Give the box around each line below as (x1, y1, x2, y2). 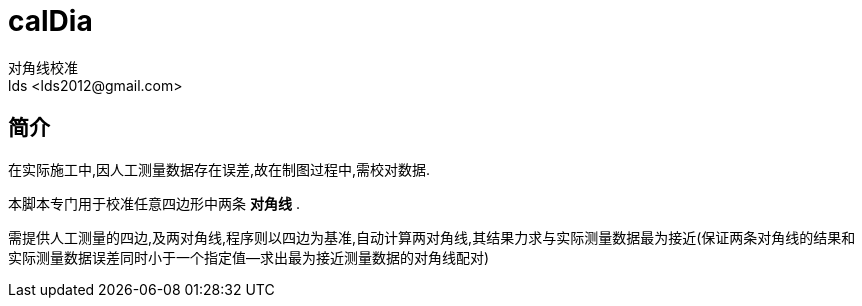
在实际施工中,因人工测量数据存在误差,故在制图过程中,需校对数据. (8, 160, 431, 178)
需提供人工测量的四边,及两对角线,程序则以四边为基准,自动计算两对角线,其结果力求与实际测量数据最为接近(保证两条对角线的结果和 (8, 228, 856, 246)
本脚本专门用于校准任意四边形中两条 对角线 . (8, 194, 300, 212)
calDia (8, 4, 93, 38)
